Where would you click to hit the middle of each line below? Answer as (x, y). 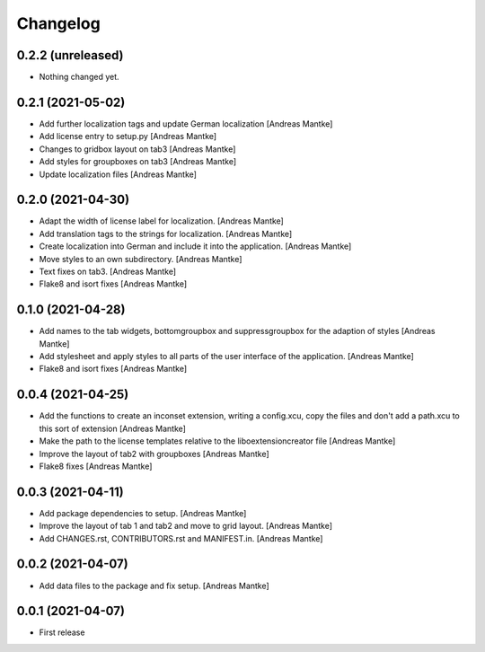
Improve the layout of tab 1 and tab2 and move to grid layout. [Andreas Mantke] (185, 526)
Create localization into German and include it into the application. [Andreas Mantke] (195, 246)
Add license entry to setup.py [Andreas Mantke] (128, 137)
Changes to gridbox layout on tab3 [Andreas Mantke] (137, 149)
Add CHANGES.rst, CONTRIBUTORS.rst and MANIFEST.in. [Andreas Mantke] (181, 538)
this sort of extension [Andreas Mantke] (112, 428)
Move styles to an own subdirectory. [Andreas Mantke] (141, 259)
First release (62, 632)
